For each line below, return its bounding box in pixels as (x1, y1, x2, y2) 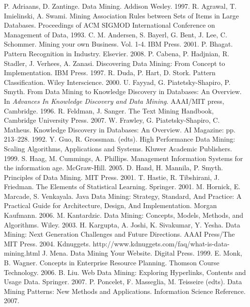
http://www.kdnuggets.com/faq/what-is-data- (93, 238, 230, 248)
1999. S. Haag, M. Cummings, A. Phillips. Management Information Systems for (4, 153, 243, 163)
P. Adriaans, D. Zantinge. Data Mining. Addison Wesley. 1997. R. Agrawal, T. (4, 1, 237, 11)
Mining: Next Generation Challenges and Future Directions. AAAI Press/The (4, 229, 235, 239)
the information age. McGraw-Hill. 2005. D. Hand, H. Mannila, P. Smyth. (4, 162, 223, 173)
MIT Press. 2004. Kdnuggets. (4, 238, 91, 248)
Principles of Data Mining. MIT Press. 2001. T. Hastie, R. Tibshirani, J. (4, 172, 219, 182)
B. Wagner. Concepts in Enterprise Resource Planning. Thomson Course (4, 258, 219, 268)
